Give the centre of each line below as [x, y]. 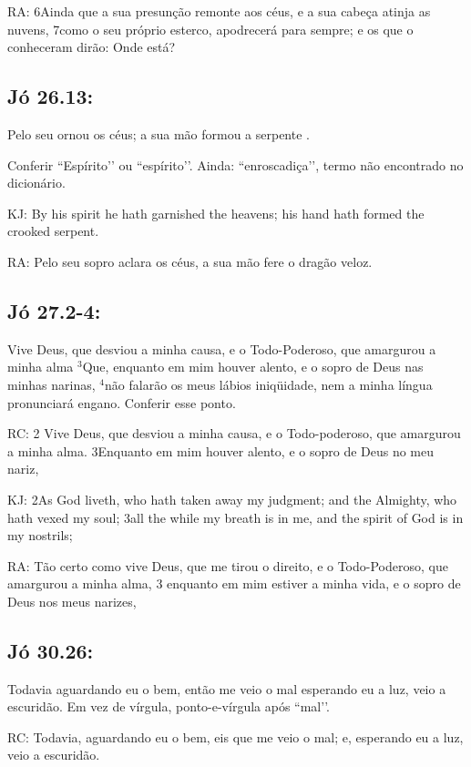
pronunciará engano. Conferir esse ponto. [122, 402]
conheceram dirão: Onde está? [92, 47]
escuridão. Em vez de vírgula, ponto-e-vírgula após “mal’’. [169, 706]
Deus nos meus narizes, [72, 601]
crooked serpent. [53, 231]
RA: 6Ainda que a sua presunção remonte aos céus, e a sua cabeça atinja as [219, 11]
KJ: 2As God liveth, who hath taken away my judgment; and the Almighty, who [232, 499]
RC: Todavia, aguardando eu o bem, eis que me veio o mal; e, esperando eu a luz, [235, 736]
